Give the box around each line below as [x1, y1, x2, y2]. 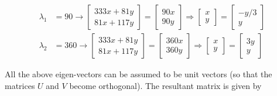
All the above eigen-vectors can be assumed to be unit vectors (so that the [5, 68, 272, 80]
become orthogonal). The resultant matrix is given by [69, 79, 262, 91]
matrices [5, 79, 35, 91]
